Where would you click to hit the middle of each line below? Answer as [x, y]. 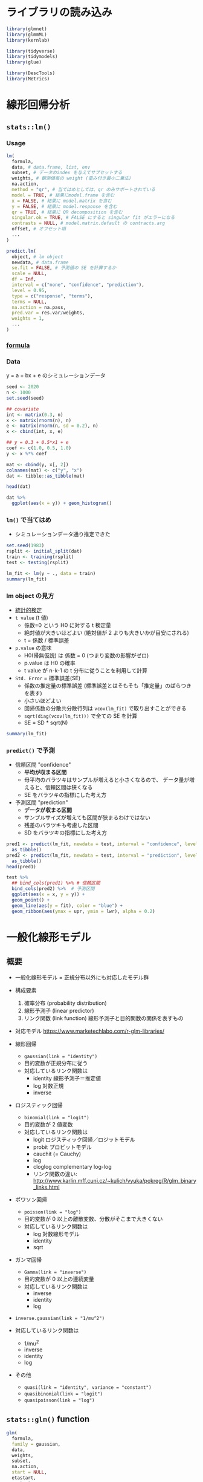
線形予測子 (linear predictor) [59, 1010]
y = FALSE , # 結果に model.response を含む [65, 206]
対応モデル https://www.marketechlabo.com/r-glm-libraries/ [90, 1031]
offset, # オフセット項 [39, 229]
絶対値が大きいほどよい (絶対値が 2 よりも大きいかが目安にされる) [106, 632]
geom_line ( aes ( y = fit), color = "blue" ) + [67, 905]
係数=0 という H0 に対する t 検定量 [68, 625]
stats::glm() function [48, 1419]
